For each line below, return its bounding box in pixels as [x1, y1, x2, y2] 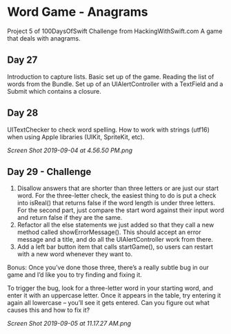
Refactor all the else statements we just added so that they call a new [17, 221, 214, 229]
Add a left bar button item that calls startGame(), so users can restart [17, 242, 214, 251]
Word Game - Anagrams [7, 4, 148, 20]
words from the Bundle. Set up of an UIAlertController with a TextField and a [7, 80, 223, 88]
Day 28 [7, 107, 39, 119]
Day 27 [7, 54, 38, 66]
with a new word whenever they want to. [17, 250, 133, 258]
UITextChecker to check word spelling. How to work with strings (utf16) [7, 125, 210, 134]
